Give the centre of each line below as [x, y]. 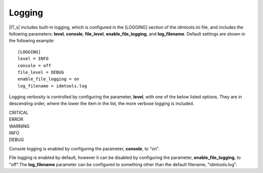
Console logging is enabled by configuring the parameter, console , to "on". [85, 149]
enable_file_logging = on [49, 79]
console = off [34, 65]
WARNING [19, 126]
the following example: [32, 41]
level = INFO [33, 59]
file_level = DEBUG [41, 72]
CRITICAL [19, 112]
